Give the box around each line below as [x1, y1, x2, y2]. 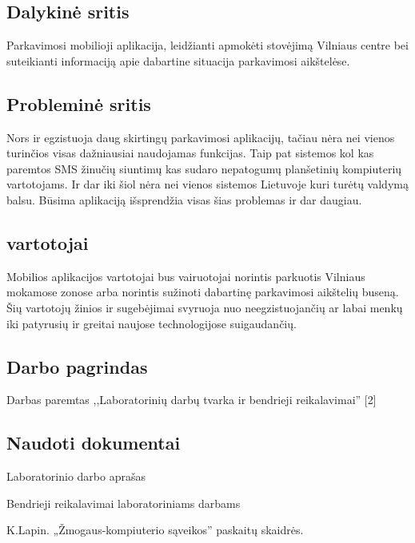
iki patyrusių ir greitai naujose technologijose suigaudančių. [6, 315, 297, 331]
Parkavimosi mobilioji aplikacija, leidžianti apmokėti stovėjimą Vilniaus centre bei [6, 37, 409, 54]
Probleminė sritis [6, 91, 151, 116]
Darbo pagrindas [6, 354, 148, 379]
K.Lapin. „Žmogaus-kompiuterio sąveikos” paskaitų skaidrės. [6, 521, 304, 538]
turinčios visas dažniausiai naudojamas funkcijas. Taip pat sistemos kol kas [6, 145, 374, 161]
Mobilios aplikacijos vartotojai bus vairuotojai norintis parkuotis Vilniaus [6, 268, 365, 284]
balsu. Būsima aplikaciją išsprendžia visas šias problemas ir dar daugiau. [6, 191, 362, 208]
